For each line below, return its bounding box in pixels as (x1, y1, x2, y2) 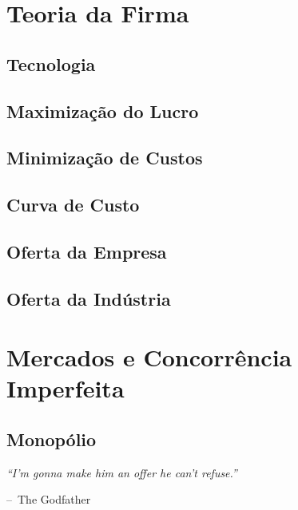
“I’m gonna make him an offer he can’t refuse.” (6, 464, 237, 480)
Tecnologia (6, 51, 96, 76)
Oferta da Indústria (6, 286, 171, 310)
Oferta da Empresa (6, 239, 167, 263)
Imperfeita (6, 372, 125, 405)
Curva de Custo (6, 192, 140, 217)
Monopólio (6, 427, 97, 452)
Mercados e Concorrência (6, 341, 292, 374)
